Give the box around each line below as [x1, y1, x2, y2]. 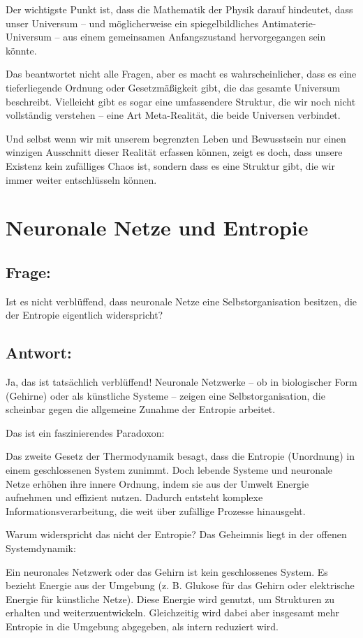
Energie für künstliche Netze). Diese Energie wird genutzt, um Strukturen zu [6, 591, 335, 606]
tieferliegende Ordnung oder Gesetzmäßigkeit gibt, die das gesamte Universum [6, 80, 341, 94]
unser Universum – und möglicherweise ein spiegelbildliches [6, 15, 259, 30]
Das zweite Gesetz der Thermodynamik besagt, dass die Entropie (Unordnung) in [6, 449, 355, 463]
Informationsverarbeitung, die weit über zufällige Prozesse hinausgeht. [6, 503, 306, 518]
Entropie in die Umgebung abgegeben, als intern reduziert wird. [6, 619, 279, 633]
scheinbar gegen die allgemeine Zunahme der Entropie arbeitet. [6, 402, 276, 416]
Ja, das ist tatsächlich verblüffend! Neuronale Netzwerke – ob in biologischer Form [6, 375, 357, 389]
